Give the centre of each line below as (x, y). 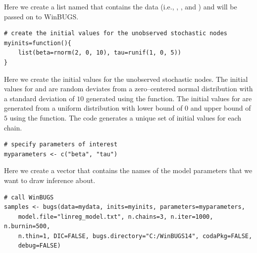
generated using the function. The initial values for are (169, 98)
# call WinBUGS (29, 197)
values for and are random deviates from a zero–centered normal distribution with (128, 89)
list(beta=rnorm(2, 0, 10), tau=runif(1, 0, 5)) (100, 53)
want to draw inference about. (50, 180)
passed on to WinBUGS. (41, 16)
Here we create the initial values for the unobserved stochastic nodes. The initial (126, 79)
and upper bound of (221, 108)
